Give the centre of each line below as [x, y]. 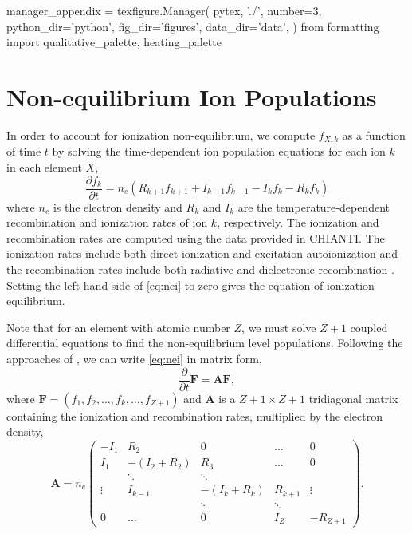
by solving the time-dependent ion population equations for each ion [219, 151]
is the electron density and [118, 206]
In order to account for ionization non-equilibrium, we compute [161, 134]
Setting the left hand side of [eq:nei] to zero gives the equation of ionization [190, 285]
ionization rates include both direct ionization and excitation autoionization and [202, 253]
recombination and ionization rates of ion [107, 222]
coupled [369, 327]
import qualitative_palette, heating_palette [114, 42]
